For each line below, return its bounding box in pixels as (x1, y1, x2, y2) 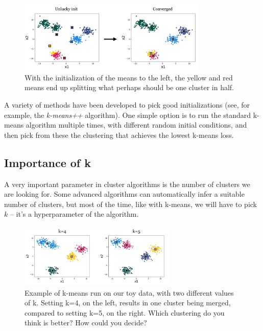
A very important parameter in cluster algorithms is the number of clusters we (4, 178, 250, 189)
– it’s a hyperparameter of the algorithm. (10, 209, 139, 219)
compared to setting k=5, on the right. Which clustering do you (25, 307, 225, 318)
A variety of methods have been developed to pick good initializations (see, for (4, 99, 250, 110)
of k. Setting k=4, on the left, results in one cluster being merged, (25, 297, 231, 308)
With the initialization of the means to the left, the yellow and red (25, 72, 233, 82)
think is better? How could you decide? (25, 317, 147, 328)
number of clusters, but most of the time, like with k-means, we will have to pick (4, 198, 257, 209)
